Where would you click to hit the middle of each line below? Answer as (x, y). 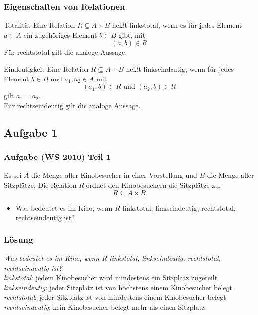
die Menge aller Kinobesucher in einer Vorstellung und (114, 175)
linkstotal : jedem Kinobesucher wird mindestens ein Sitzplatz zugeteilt (111, 277)
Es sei (13, 175)
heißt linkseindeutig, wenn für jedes (180, 69)
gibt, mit (132, 35)
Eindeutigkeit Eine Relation (46, 69)
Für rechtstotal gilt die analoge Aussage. (66, 52)
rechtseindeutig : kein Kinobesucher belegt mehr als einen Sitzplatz (105, 306)
